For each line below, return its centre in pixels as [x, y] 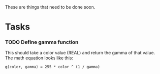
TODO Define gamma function [42, 42]
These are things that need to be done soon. [50, 7]
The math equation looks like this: [39, 58]
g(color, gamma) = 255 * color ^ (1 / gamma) [52, 67]
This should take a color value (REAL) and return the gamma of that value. [80, 53]
